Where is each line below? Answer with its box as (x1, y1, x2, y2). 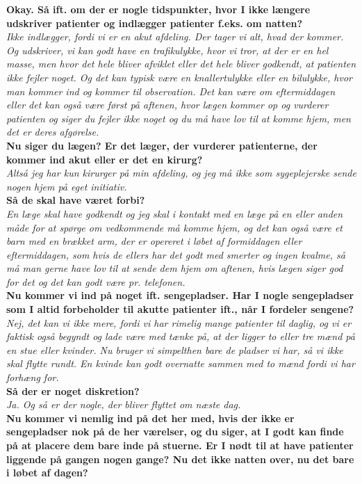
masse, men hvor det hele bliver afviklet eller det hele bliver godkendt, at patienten (6, 56, 356, 71)
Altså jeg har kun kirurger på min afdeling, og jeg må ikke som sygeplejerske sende (6, 166, 356, 180)
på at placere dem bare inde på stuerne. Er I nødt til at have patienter (6, 438, 354, 452)
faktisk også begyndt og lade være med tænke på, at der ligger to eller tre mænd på (6, 329, 355, 344)
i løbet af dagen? (6, 465, 88, 480)
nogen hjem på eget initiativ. (6, 179, 127, 193)
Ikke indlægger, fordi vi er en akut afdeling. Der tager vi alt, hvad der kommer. (6, 29, 344, 44)
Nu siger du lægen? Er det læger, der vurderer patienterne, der (6, 138, 318, 152)
